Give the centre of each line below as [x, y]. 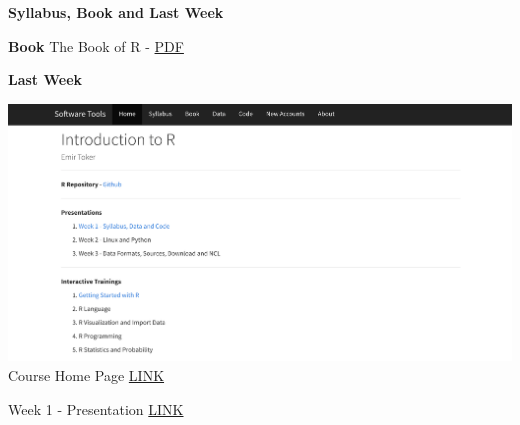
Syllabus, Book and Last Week [116, 12]
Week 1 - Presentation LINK [96, 408]
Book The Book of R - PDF [96, 45]
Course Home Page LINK [86, 375]
